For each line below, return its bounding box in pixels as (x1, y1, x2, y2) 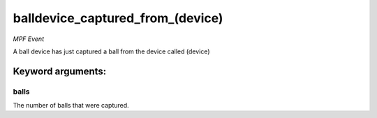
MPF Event (13, 35, 45, 43)
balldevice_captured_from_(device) (13, 10, 223, 26)
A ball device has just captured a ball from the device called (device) (13, 47, 210, 56)
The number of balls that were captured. (13, 101, 129, 110)
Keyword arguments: (13, 65, 107, 77)
